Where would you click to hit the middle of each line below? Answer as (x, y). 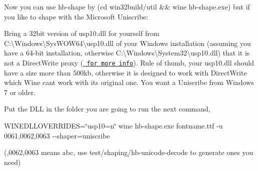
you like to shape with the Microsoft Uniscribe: (76, 16)
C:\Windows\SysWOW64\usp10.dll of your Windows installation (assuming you (127, 43)
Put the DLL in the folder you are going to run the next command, (107, 109)
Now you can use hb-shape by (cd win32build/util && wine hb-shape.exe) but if (127, 6)
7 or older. (20, 92)
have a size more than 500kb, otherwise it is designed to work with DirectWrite (125, 72)
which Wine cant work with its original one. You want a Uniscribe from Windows (129, 82)
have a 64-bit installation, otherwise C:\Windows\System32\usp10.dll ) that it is (127, 53)
